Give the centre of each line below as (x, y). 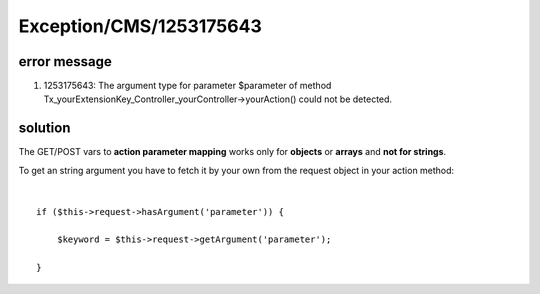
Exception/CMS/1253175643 (140, 26)
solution (44, 128)
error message (65, 61)
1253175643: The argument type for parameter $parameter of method (187, 86)
